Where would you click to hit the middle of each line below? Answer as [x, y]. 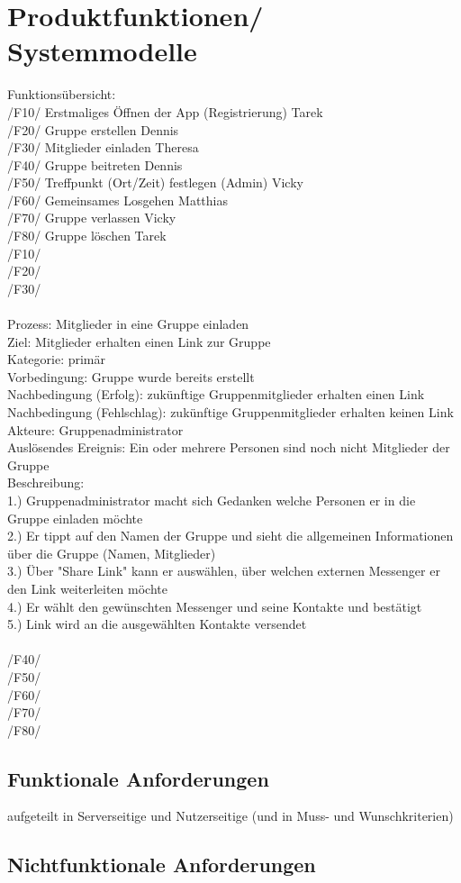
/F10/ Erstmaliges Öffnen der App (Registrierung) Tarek [165, 111]
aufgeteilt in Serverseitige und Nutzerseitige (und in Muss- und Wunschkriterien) [230, 816]
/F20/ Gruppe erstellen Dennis [93, 129]
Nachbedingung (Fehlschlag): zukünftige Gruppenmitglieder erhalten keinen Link [230, 412]
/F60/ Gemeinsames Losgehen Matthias [118, 200]
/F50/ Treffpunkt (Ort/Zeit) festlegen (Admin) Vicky [155, 182]
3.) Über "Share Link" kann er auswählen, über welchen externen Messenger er [224, 571]
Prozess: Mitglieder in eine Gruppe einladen [128, 324]
